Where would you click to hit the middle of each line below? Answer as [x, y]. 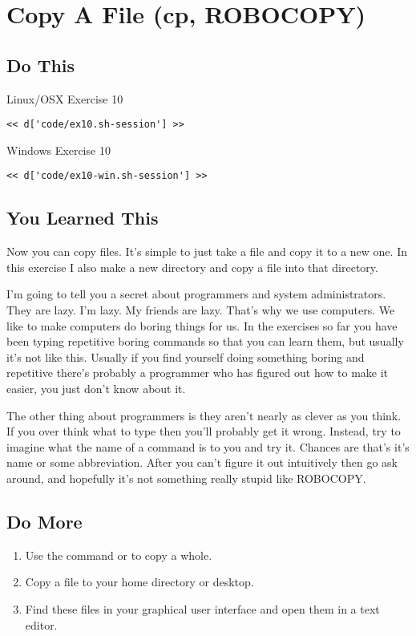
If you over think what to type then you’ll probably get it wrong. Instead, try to [204, 431]
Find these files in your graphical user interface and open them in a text [202, 608]
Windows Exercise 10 [59, 150]
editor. [41, 624]
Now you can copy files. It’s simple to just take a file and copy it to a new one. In [207, 251]
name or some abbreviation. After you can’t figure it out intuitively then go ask [202, 462]
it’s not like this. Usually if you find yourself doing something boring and [186, 356]
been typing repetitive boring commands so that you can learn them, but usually [205, 341]
